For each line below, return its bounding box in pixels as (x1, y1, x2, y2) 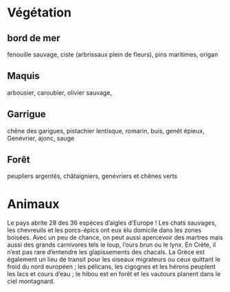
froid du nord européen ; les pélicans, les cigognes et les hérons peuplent (7, 262, 216, 271)
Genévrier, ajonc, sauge (7, 134, 75, 142)
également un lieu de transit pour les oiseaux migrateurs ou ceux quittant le (7, 256, 221, 264)
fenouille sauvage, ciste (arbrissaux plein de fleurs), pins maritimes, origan (7, 50, 218, 58)
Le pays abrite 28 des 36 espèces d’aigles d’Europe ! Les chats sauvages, (7, 218, 217, 227)
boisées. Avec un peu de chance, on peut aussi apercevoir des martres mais (7, 234, 223, 242)
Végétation (7, 5, 72, 21)
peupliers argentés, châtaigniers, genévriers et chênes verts (7, 172, 178, 180)
